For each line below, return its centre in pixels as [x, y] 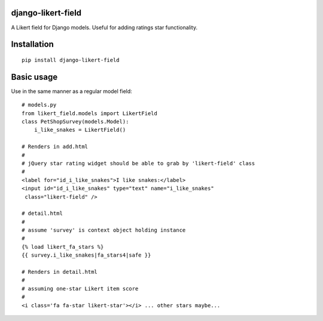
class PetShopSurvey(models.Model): [75, 121]
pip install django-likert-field [71, 60]
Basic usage [34, 77]
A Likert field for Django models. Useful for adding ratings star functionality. [104, 27]
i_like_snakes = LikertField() [80, 130]
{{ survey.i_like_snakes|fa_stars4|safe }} [86, 255]
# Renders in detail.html [60, 272]
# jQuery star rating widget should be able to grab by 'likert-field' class [138, 163]
